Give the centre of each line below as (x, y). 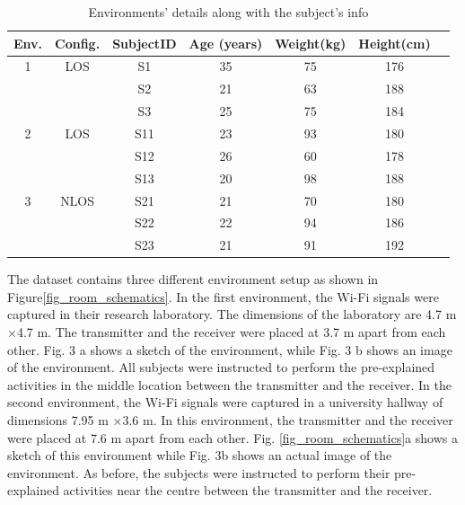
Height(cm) (395, 43)
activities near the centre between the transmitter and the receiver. (248, 490)
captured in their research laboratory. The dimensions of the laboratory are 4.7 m (232, 314)
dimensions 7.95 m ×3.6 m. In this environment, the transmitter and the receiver (230, 420)
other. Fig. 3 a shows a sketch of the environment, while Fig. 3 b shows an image (230, 349)
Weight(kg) (311, 43)
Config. (78, 43)
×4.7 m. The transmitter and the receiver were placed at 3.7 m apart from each (227, 332)
